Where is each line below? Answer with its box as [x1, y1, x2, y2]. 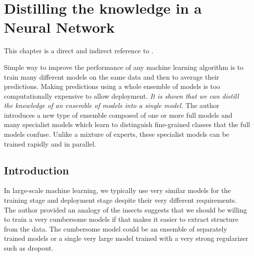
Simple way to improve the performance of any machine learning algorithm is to [4, 62, 244, 72]
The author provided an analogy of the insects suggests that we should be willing [4, 204, 247, 214]
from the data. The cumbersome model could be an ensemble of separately [4, 223, 227, 234]
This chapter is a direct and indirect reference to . [4, 45, 154, 56]
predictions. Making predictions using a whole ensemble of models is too [4, 81, 220, 91]
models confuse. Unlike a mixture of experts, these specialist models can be [4, 129, 230, 139]
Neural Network [4, 17, 115, 37]
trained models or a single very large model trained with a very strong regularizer [4, 233, 248, 243]
